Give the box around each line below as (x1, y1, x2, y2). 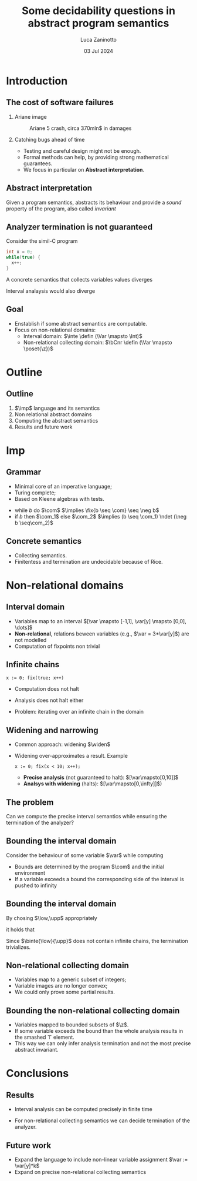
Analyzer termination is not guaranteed (6, 222, 153, 232)
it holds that (6, 926, 35, 933)
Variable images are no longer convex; (14, 982, 108, 989)
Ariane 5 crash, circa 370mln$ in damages (29, 125, 132, 132)
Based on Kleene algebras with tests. (14, 495, 104, 502)
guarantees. (23, 160, 53, 167)
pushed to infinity (14, 882, 57, 889)
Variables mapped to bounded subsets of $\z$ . (14, 1021, 129, 1028)
